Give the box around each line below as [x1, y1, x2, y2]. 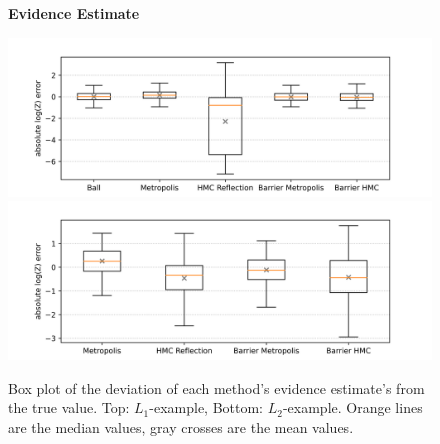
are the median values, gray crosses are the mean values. [8, 416, 354, 437]
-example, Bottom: [149, 397, 264, 418]
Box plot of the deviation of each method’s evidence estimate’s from [8, 377, 425, 398]
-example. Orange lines [282, 397, 423, 418]
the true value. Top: [8, 397, 130, 418]
